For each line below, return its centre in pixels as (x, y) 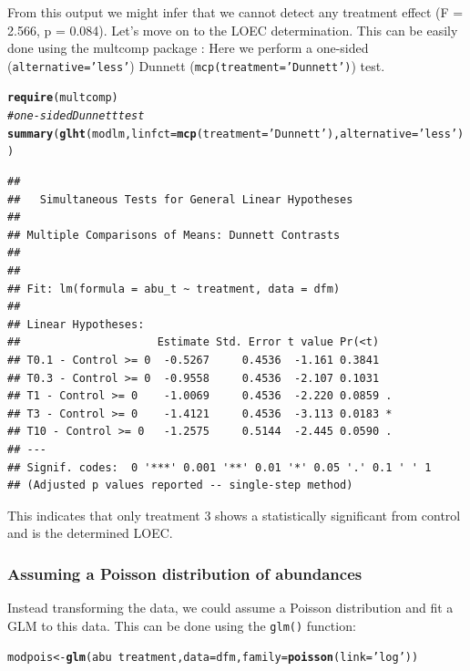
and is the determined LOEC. (90, 533)
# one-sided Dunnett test (76, 116)
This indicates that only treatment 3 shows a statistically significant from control (234, 515)
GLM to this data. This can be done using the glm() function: (182, 625)
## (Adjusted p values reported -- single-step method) (180, 485)
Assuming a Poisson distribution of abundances (185, 573)
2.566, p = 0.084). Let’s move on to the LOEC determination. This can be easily (233, 30)
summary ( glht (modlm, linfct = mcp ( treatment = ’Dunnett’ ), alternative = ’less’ (233, 134)
